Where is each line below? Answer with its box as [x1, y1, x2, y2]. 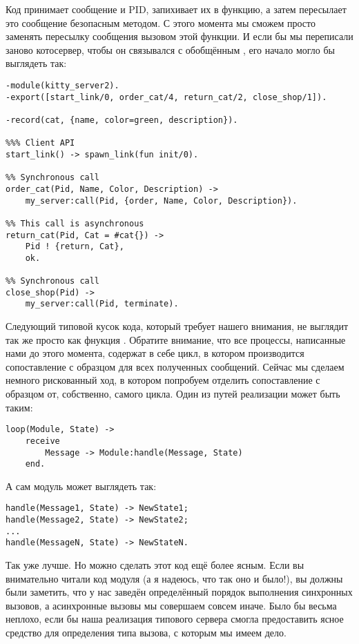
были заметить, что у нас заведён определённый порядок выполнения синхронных [6, 585, 353, 599]
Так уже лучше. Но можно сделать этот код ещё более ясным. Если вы [6, 558, 304, 572]
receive [25, 436, 60, 446]
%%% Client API [6, 138, 75, 148]
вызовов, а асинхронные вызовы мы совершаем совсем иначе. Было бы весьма [6, 598, 337, 612]
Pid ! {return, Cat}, [25, 242, 124, 252]
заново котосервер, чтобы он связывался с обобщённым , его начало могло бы [6, 42, 335, 57]
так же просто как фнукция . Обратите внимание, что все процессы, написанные [6, 332, 346, 347]
